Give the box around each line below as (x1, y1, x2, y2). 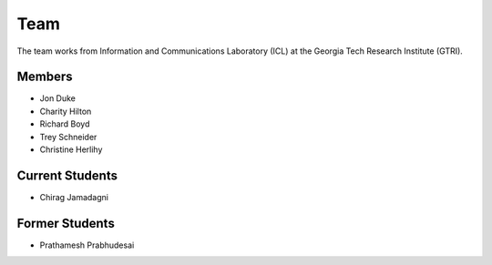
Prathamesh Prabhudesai (39, 240, 135, 250)
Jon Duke (39, 93, 77, 104)
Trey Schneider (39, 131, 97, 142)
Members (16, 69, 73, 85)
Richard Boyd (39, 118, 90, 129)
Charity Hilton (39, 106, 92, 117)
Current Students (16, 168, 118, 183)
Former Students (16, 215, 116, 231)
